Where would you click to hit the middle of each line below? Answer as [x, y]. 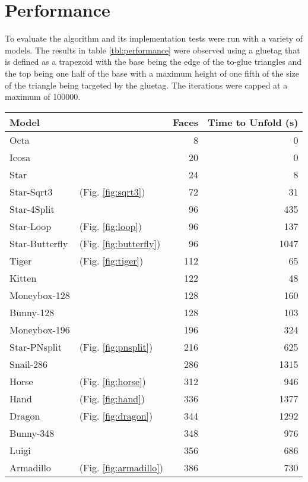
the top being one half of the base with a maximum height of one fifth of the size [152, 73]
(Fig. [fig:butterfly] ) [120, 243]
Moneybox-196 [40, 329]
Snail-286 [29, 364]
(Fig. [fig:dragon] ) [116, 415]
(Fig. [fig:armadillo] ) [121, 467]
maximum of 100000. [43, 97]
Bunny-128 [32, 312]
